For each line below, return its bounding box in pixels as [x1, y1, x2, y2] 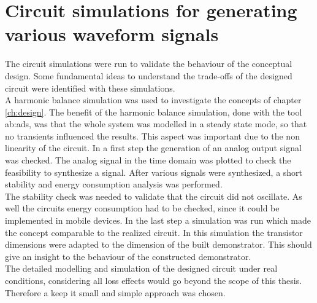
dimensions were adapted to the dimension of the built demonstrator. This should [5, 238, 312, 251]
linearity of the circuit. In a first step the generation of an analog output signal [5, 141, 302, 154]
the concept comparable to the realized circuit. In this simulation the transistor [5, 226, 303, 238]
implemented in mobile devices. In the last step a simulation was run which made [5, 214, 311, 227]
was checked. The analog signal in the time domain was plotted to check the [5, 154, 291, 167]
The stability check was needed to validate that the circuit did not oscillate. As [5, 189, 302, 202]
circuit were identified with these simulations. [5, 81, 175, 94]
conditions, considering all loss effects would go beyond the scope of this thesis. [5, 274, 302, 286]
